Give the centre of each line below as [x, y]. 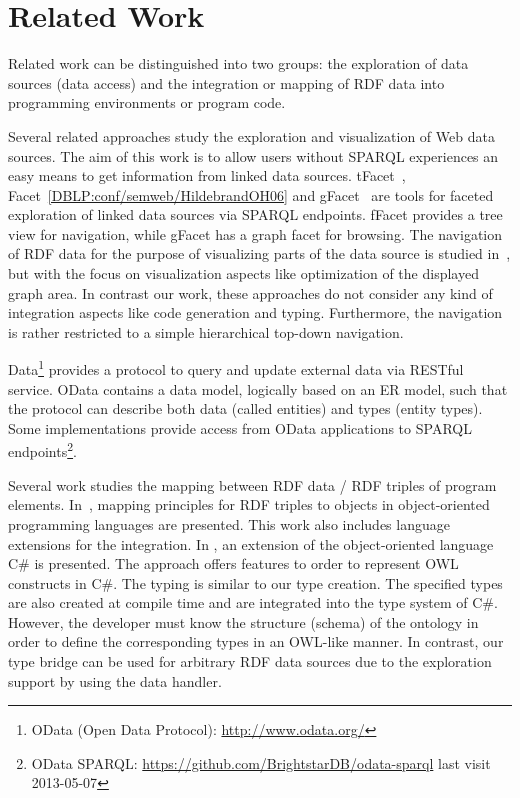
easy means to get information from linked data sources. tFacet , [207, 175]
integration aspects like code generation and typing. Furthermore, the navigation [255, 312]
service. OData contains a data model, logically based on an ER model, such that [258, 388]
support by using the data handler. [115, 680]
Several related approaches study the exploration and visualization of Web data [251, 135]
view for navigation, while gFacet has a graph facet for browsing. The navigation [255, 233]
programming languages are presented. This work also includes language [229, 523]
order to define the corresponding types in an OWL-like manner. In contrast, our [256, 641]
